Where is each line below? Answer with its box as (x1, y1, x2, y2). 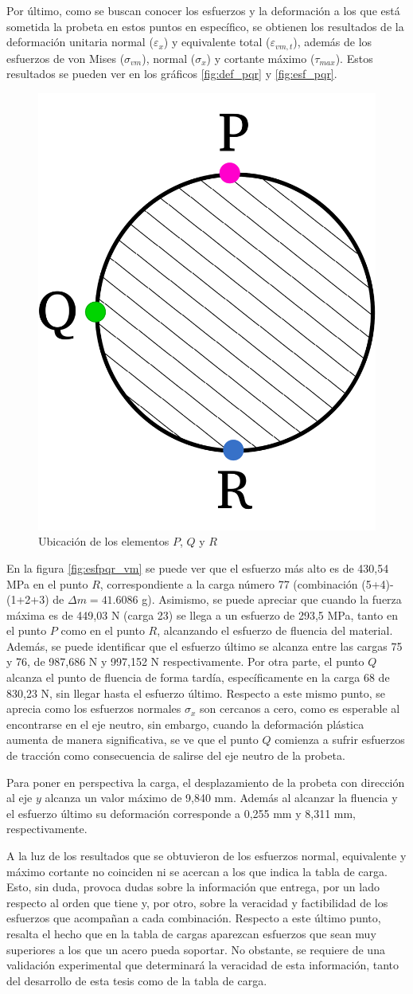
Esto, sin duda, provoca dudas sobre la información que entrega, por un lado (6, 879, 380, 895)
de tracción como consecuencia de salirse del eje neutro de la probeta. (6, 747, 345, 764)
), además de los (293, 33, 372, 50)
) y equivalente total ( (163, 33, 271, 50)
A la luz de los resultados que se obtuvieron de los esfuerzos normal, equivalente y (6, 847, 407, 863)
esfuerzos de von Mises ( (6, 49, 125, 66)
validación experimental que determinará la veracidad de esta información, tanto (6, 957, 399, 973)
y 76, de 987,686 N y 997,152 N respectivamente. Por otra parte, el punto (6, 653, 364, 670)
